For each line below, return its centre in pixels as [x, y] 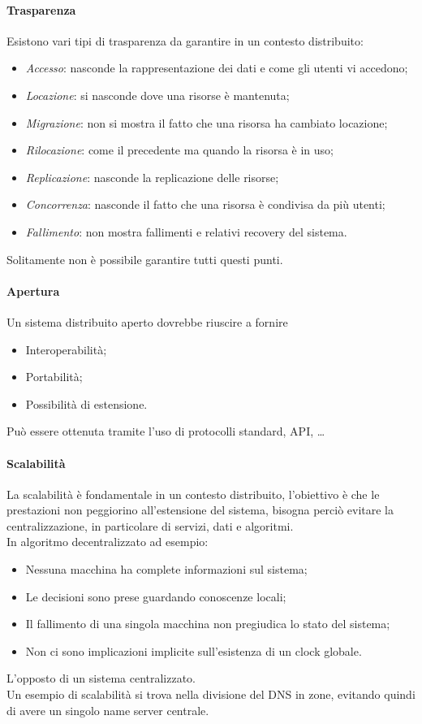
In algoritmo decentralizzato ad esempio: [108, 542]
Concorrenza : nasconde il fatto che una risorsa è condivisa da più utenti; [205, 204]
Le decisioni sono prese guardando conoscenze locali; [156, 596]
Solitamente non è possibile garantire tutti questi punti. [145, 259]
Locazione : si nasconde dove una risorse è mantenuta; [157, 95]
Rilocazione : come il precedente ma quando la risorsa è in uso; [179, 150]
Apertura [33, 290]
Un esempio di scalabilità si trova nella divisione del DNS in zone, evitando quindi [211, 694]
